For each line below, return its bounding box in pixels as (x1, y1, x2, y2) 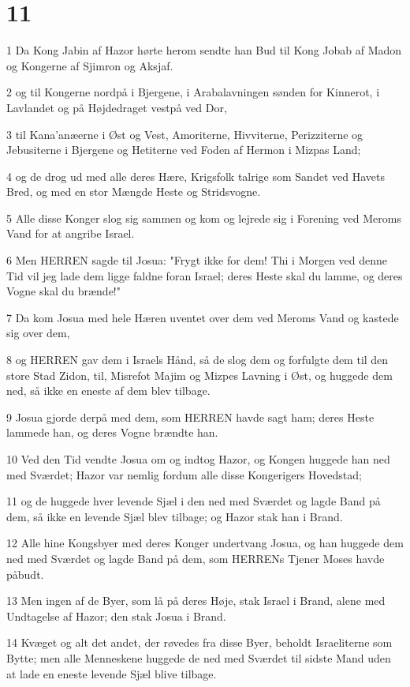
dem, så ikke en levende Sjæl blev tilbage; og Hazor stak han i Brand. (6, 508, 343, 524)
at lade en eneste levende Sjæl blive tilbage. (6, 665, 217, 681)
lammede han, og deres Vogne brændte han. (6, 424, 218, 441)
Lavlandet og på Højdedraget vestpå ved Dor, (6, 99, 227, 115)
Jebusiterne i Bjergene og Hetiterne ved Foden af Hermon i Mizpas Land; (6, 141, 361, 158)
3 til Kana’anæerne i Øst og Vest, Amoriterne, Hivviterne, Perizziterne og (6, 126, 363, 142)
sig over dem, (6, 325, 70, 341)
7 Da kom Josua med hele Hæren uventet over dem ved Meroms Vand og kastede (6, 309, 399, 325)
